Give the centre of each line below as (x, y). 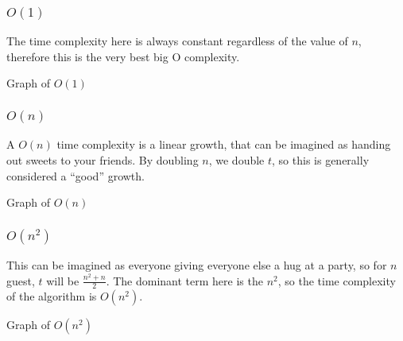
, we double (236, 159)
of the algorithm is (52, 296)
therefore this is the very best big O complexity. (123, 56)
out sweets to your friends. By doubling (103, 159)
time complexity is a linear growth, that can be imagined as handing (224, 144)
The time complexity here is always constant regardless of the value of (177, 41)
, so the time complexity (337, 280)
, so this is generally (321, 159)
